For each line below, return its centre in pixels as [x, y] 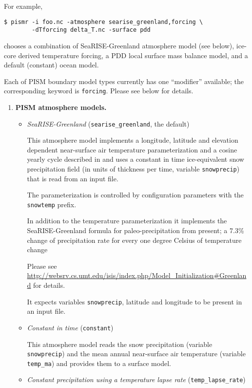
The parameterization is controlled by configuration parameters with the [135, 195]
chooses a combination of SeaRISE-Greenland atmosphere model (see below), [119, 45]
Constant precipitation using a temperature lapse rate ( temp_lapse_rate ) [136, 379]
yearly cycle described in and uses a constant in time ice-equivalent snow [136, 159]
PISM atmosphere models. [61, 107]
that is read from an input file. [73, 178]
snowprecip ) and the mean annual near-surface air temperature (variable [136, 354]
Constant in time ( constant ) [70, 327]
